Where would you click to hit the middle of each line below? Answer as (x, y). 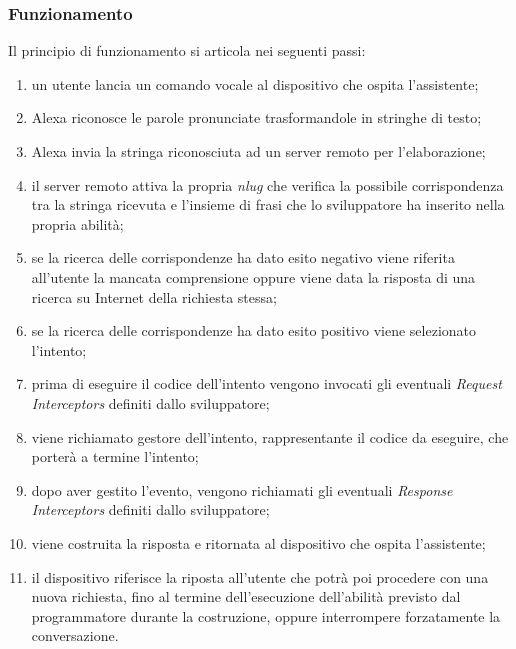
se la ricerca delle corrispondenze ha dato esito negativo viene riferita (243, 257)
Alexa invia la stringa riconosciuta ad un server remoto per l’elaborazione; (258, 151)
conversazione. (75, 635)
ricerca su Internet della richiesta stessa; (154, 296)
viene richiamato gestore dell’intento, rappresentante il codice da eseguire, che (270, 436)
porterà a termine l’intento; (115, 456)
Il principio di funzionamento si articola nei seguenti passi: (187, 50)
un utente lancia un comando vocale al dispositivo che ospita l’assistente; (255, 83)
